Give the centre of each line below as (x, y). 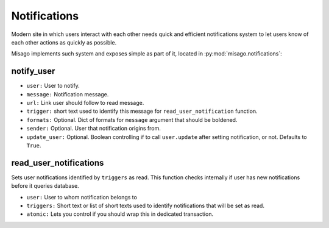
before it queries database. (45, 186)
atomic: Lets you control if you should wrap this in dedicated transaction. (120, 214)
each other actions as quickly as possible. (64, 42)
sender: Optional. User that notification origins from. (94, 129)
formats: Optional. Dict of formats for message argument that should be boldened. (132, 119)
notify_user (33, 71)
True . (34, 145)
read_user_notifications (58, 162)
